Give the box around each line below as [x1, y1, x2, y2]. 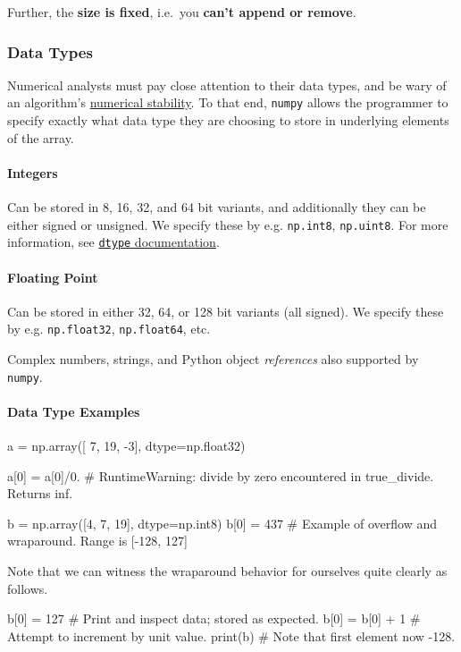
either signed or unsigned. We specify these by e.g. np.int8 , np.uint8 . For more [7, 215, 448, 233]
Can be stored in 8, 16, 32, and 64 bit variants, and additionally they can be [7, 198, 426, 216]
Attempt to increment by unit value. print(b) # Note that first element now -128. [7, 626, 456, 645]
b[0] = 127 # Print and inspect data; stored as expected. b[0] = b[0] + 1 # [7, 609, 421, 628]
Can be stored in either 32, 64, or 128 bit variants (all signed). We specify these [7, 301, 444, 320]
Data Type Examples [7, 402, 140, 420]
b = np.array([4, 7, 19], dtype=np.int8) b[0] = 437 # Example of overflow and [7, 513, 438, 532]
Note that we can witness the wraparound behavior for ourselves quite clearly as [7, 562, 448, 580]
